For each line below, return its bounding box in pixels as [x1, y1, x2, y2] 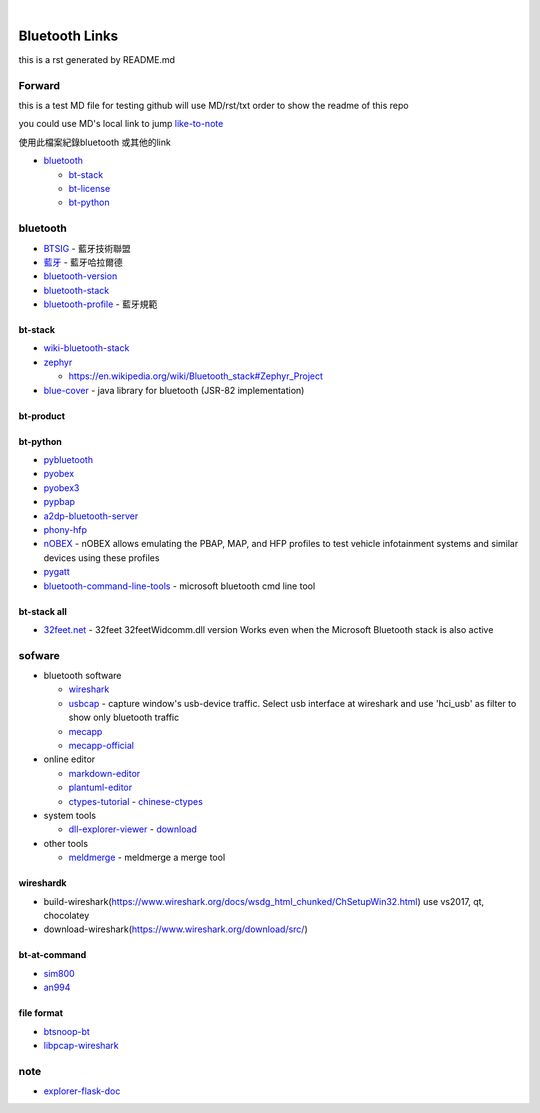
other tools [43, 837, 89, 849]
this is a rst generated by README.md [18, 53, 175, 65]
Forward [18, 78, 60, 92]
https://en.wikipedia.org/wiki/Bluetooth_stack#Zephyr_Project [68, 370, 324, 382]
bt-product [18, 410, 65, 422]
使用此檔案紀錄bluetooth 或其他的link [18, 136, 172, 148]
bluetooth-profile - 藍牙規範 [43, 298, 158, 310]
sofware [18, 648, 60, 662]
